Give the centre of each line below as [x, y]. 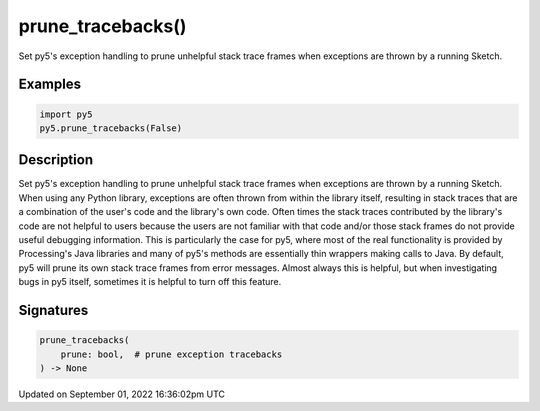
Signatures [53, 310]
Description [56, 160]
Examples [50, 84]
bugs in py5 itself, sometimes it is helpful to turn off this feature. [150, 282]
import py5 [66, 114]
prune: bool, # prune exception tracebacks [171, 354]
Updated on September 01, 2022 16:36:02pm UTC [121, 394]
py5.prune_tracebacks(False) [111, 128]
